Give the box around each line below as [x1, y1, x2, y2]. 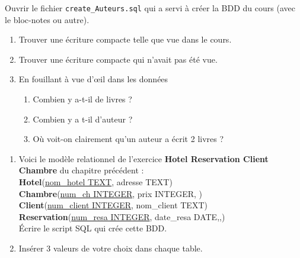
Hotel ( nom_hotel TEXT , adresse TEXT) [18, 176, 173, 188]
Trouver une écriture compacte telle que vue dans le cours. [18, 33, 232, 46]
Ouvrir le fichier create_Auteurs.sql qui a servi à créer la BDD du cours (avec [5, 2, 295, 14]
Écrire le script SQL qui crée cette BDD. [18, 222, 167, 234]
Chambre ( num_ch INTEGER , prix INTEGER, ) [18, 187, 203, 199]
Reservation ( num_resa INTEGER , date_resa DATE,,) [18, 210, 225, 222]
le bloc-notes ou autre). [5, 13, 90, 25]
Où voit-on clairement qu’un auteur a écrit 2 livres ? [33, 133, 224, 145]
